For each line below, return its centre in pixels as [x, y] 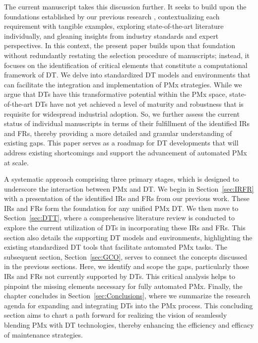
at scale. [16, 162]
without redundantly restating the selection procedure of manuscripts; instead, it [127, 55]
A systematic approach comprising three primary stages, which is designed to [122, 179]
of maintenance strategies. [43, 334]
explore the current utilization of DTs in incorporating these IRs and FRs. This [125, 228]
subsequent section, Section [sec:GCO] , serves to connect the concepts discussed [126, 256]
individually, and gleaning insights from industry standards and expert [111, 35]
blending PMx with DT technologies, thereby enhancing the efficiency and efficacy [129, 325]
